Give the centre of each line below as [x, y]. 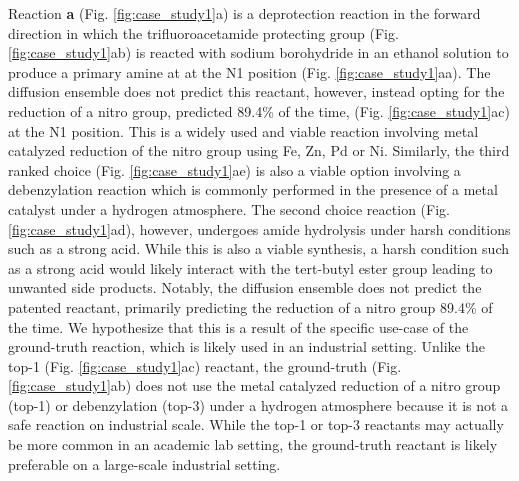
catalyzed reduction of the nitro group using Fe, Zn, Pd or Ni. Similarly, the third [259, 150]
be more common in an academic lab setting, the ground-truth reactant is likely [253, 444]
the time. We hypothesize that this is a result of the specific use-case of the [238, 326]
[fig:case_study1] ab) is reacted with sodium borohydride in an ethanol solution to [258, 52]
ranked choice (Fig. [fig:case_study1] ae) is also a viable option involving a [234, 169]
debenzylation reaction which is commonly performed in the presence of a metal [253, 189]
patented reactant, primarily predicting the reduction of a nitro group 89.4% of [250, 306]
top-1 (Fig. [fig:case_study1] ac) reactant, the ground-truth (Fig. [205, 365]
